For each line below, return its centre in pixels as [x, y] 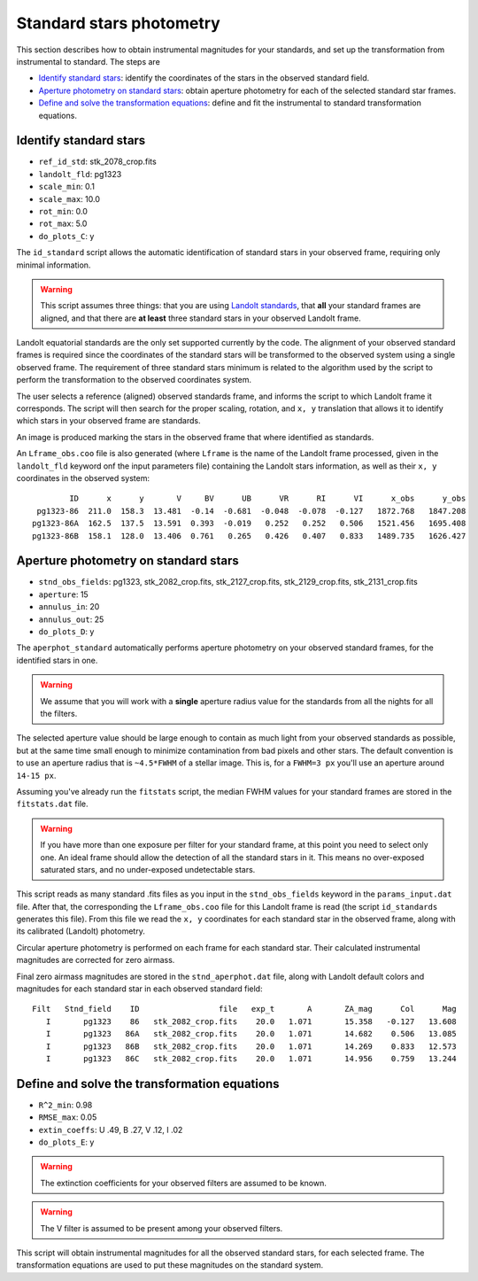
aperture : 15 [63, 594]
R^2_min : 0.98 [66, 1105]
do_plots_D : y [66, 632]
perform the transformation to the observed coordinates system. [134, 380]
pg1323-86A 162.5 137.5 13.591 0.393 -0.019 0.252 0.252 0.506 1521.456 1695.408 [249, 524]
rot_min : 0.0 [63, 211]
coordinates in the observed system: [83, 478]
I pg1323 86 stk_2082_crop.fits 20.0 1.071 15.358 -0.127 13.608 [251, 1021]
